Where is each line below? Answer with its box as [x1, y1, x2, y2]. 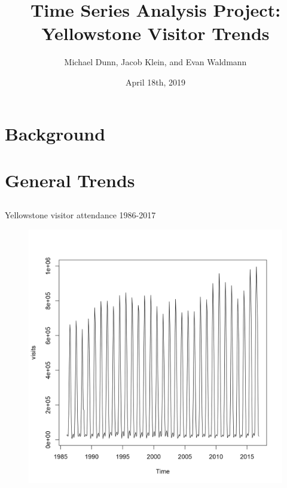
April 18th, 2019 [125, 75, 185, 88]
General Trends [5, 167, 135, 192]
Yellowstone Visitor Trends [41, 21, 270, 45]
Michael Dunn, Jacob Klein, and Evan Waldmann [64, 56, 247, 68]
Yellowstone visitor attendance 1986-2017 [5, 209, 156, 221]
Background [5, 121, 106, 145]
